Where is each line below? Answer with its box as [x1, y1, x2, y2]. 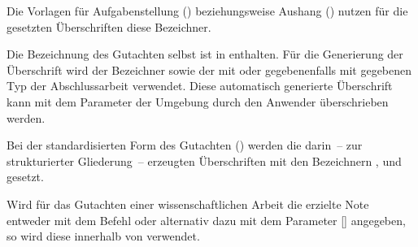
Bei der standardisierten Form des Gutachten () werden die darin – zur [7, 136, 363, 154]
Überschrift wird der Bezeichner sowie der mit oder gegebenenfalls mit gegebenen [7, 61, 412, 78]
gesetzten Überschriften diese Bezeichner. [7, 18, 211, 35]
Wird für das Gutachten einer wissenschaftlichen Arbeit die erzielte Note [7, 195, 369, 212]
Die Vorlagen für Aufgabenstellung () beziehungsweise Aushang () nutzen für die [7, 2, 408, 19]
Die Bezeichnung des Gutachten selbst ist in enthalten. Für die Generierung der [7, 45, 403, 63]
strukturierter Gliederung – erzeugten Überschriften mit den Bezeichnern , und [7, 152, 402, 169]
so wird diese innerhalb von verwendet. [7, 227, 200, 245]
